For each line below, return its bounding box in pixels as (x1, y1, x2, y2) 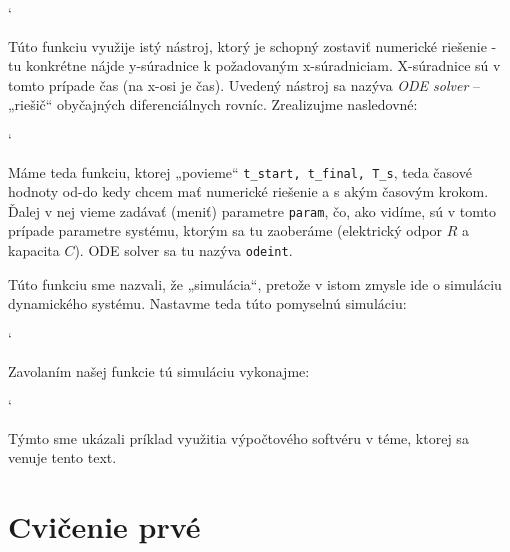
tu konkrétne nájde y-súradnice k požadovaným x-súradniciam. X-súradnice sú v (8, 55, 501, 76)
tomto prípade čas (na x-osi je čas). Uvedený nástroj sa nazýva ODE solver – (8, 74, 481, 95)
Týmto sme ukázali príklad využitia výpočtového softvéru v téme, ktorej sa (8, 427, 469, 448)
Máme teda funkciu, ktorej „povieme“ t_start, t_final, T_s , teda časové (8, 161, 472, 182)
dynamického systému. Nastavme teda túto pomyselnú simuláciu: (8, 293, 407, 314)
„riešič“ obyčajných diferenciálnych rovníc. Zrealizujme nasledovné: (8, 94, 418, 115)
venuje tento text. (8, 447, 117, 468)
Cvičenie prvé (8, 506, 201, 547)
